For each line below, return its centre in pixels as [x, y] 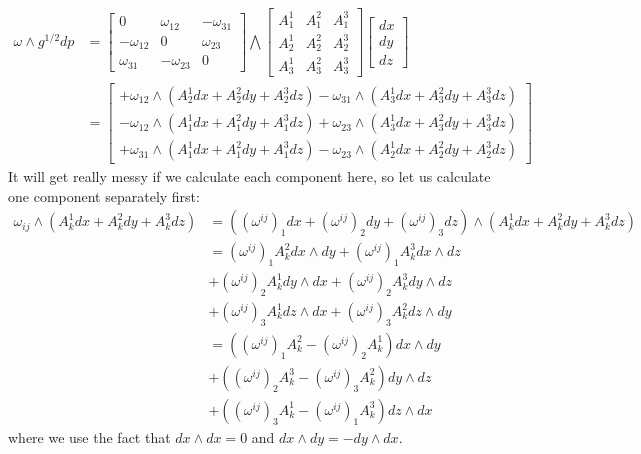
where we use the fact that [89, 436]
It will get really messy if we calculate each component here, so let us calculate [249, 176]
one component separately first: [104, 195]
